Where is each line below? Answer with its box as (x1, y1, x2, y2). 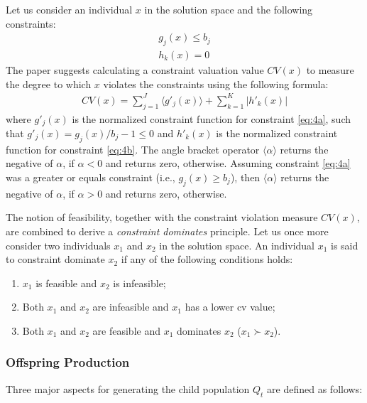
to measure (306, 63, 354, 77)
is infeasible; (113, 275, 166, 290)
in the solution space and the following (144, 2, 313, 16)
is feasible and (35, 275, 97, 290)
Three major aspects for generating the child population (6, 381, 250, 396)
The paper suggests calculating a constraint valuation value (6, 63, 264, 77)
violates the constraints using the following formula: (103, 76, 329, 91)
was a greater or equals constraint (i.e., (6, 170, 175, 184)
